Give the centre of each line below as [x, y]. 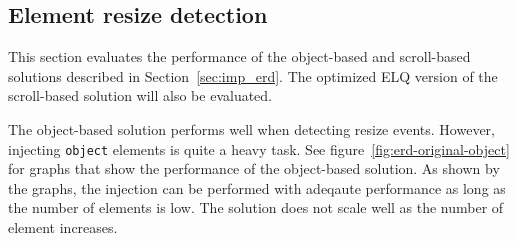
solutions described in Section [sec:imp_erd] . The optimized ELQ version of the [253, 75]
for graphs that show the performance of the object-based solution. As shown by [254, 168]
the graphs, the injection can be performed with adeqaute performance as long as [257, 187]
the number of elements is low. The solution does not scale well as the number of [256, 207]
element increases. [63, 227]
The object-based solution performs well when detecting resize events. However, [251, 128]
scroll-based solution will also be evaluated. [140, 95]
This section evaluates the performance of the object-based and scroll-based [239, 56]
